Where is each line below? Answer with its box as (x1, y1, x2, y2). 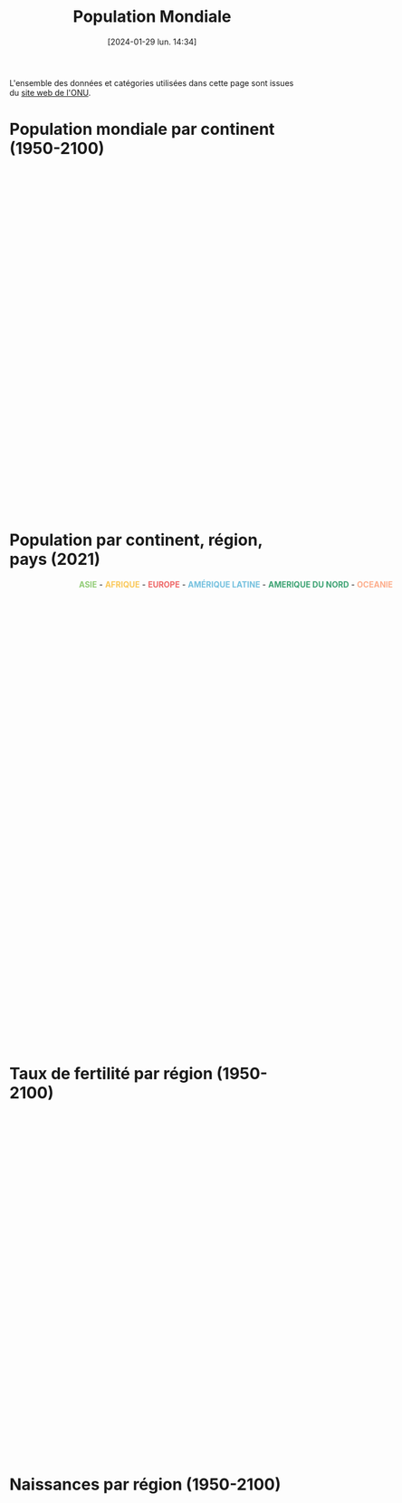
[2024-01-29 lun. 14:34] (107, 36, 197, 47)
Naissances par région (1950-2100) (9, 1474, 282, 1495)
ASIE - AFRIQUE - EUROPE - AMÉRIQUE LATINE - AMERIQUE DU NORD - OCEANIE (78, 579, 394, 589)
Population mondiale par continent (9, 120, 275, 139)
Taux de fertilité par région (9, 1064, 214, 1084)
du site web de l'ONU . (9, 87, 91, 98)
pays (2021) (9, 550, 101, 570)
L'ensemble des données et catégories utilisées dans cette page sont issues (9, 77, 294, 88)
